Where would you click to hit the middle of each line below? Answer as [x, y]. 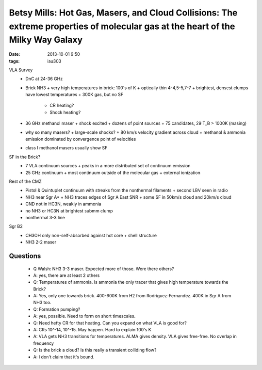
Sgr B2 [16, 226]
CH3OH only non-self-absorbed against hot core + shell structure [91, 235]
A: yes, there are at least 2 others [66, 275]
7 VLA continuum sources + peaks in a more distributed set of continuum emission [108, 166]
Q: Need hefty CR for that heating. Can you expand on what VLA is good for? [110, 323]
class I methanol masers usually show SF [66, 148]
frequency [44, 343]
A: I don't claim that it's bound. [64, 357]
